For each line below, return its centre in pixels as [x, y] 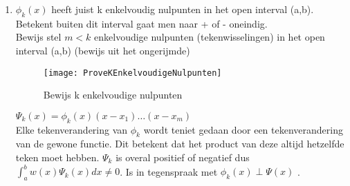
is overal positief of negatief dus [183, 157]
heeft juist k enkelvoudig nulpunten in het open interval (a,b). [183, 9]
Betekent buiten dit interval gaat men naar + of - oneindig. [141, 23]
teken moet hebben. [57, 157]
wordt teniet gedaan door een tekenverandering [243, 129]
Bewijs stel [38, 37]
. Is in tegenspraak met [169, 171]
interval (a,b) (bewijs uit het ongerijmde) [103, 50]
